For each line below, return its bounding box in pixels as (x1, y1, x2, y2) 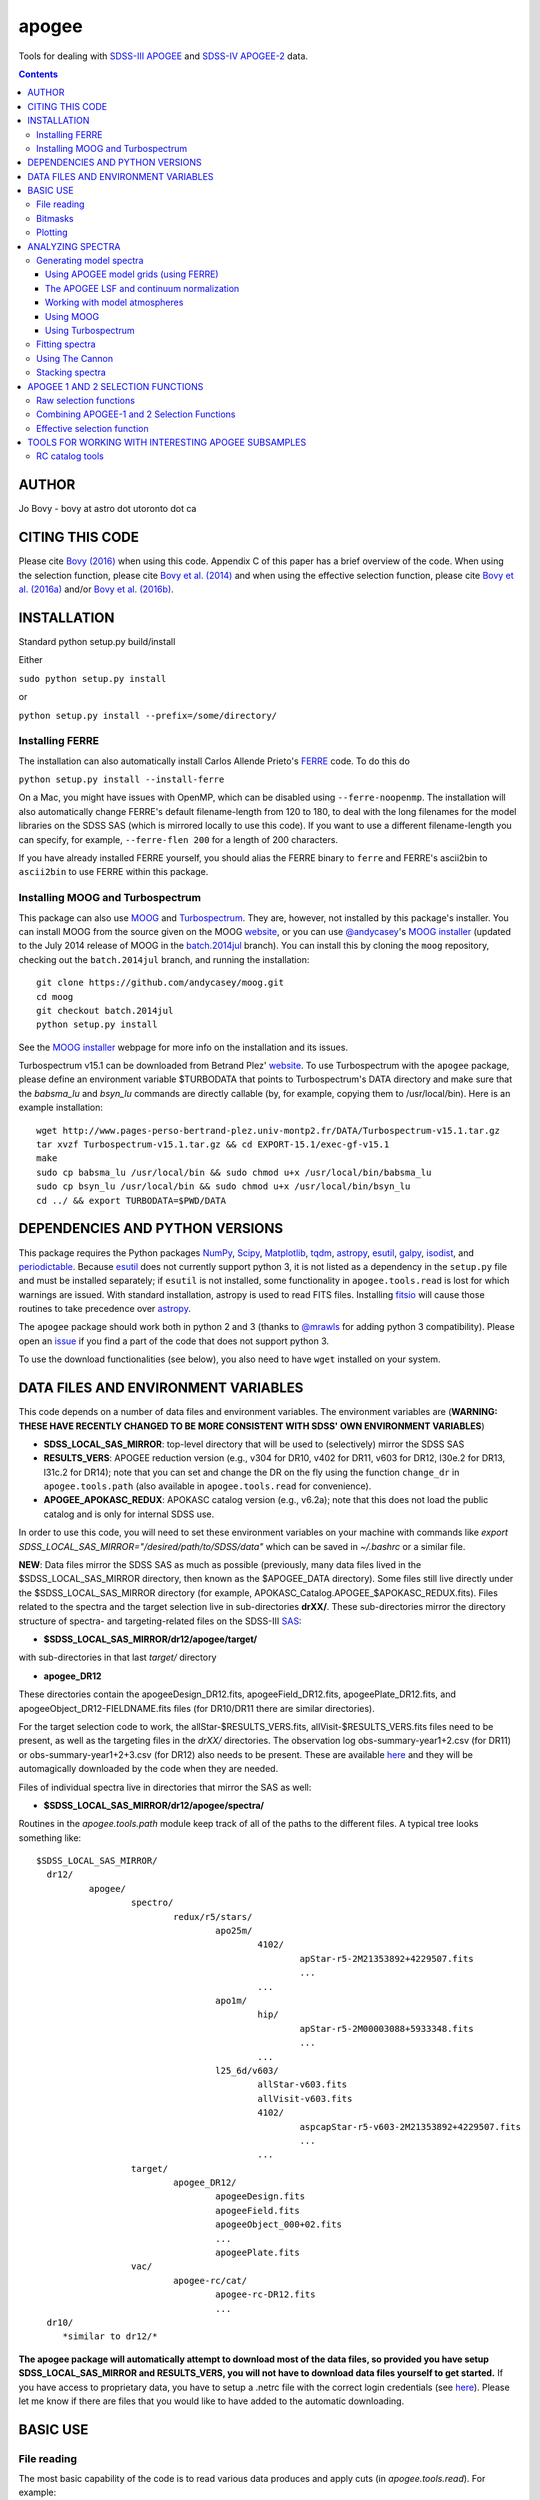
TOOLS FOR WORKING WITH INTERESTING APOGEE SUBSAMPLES (27, 436, 307, 449)
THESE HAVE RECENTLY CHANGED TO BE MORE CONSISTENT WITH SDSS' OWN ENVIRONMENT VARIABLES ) (18, 1420, 485, 1432)
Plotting (36, 226, 69, 239)
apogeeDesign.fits (215, 2191, 305, 2202)
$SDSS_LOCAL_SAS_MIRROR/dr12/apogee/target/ (43, 1633, 258, 1645)
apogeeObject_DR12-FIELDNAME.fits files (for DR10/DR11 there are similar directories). (18, 1702, 375, 1714)
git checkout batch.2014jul (36, 1005, 174, 1016)
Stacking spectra (36, 366, 107, 379)
